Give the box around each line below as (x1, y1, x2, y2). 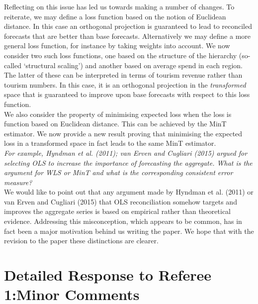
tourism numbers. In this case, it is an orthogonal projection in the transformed (4, 79, 246, 90)
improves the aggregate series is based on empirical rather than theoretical (4, 206, 231, 216)
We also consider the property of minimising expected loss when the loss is (4, 108, 232, 119)
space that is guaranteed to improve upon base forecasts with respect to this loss (4, 89, 250, 100)
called (4, 60, 21, 70)
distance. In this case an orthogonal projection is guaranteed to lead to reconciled (4, 21, 253, 31)
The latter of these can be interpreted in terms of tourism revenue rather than (4, 70, 243, 80)
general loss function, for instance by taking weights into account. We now (4, 40, 230, 51)
